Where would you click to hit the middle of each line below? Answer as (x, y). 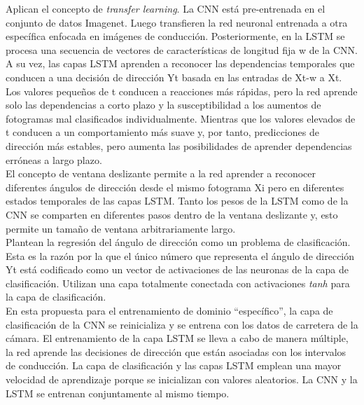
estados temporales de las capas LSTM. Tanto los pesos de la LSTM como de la (177, 201)
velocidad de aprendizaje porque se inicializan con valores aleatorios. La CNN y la (182, 379)
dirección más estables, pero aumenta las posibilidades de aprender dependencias (179, 145)
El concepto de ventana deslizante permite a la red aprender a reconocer (161, 173)
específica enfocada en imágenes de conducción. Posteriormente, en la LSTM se (175, 36)
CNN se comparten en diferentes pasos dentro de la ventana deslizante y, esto (172, 214)
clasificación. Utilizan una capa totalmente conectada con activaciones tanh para (178, 283)
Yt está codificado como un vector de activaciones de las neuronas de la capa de (177, 269)
